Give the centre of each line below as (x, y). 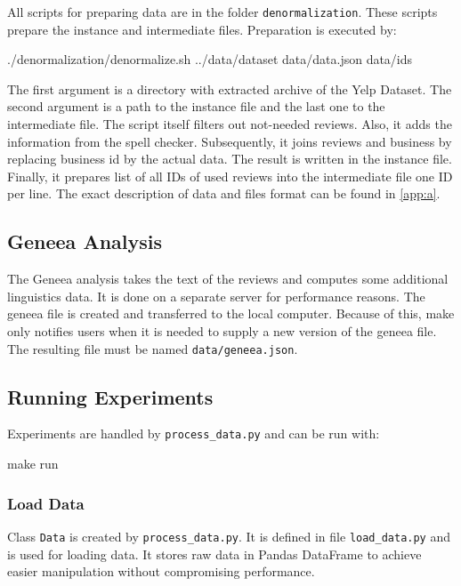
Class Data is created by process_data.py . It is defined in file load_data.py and (229, 536)
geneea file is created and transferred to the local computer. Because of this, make (231, 313)
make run (33, 464)
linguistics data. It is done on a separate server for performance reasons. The (216, 296)
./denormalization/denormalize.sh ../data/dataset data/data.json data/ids (210, 59)
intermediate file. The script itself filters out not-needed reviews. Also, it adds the (230, 124)
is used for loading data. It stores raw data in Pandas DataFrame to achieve (214, 554)
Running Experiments (110, 396)
